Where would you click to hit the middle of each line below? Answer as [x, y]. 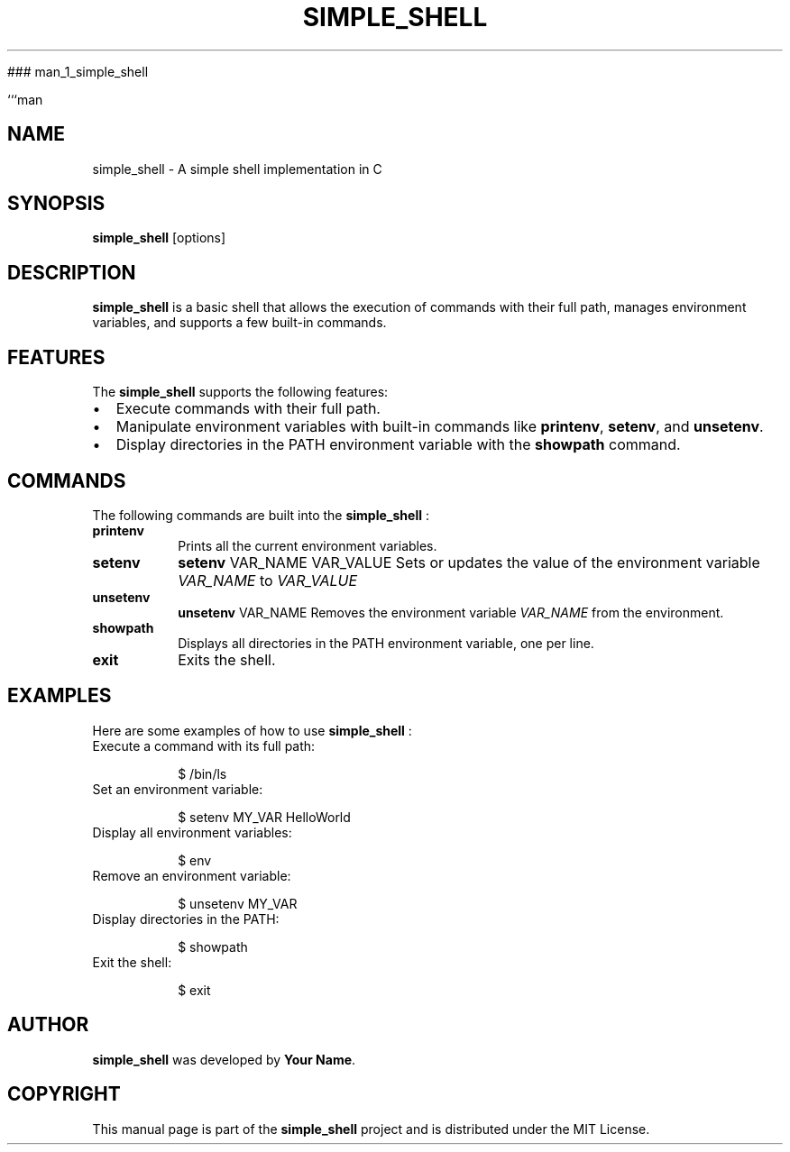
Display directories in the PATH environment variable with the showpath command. [398, 445]
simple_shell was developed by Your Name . [224, 1059]
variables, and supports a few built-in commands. [239, 323]
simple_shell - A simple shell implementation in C [237, 169]
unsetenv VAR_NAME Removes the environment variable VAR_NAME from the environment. [451, 612]
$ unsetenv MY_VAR [238, 903]
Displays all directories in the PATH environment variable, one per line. [386, 643]
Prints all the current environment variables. [308, 545]
